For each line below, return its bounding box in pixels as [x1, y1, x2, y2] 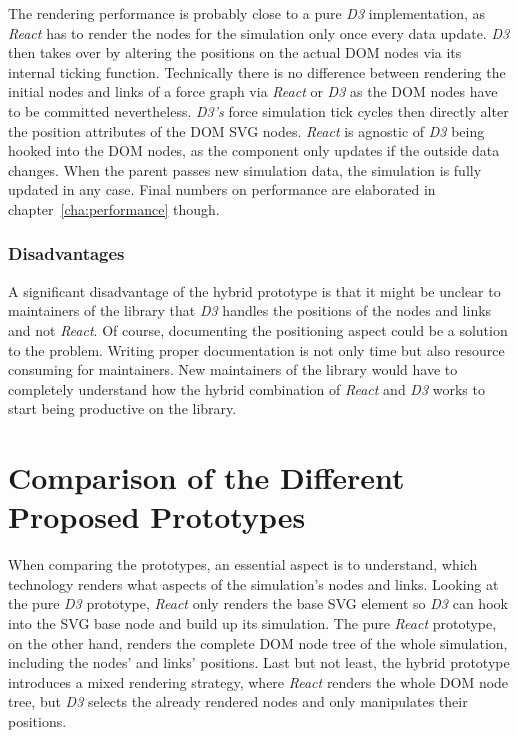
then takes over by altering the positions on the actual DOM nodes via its [8, 42, 462, 63]
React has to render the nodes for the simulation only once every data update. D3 [8, 22, 510, 43]
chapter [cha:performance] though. [8, 198, 220, 219]
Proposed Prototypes [8, 496, 306, 537]
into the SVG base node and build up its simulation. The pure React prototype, [8, 613, 497, 633]
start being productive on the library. [8, 398, 237, 419]
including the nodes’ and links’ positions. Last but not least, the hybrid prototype [8, 652, 510, 673]
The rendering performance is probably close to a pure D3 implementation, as [8, 3, 486, 23]
